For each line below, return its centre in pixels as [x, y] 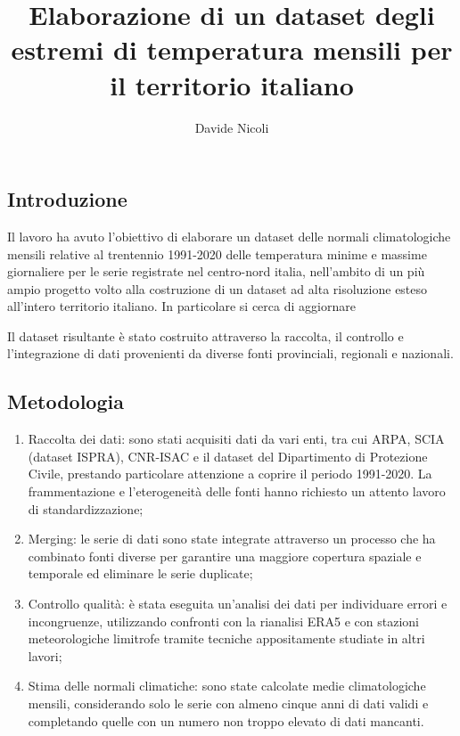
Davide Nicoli [232, 127]
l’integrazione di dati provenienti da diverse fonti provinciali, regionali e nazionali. [230, 353]
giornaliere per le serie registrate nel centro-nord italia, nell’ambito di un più [216, 271]
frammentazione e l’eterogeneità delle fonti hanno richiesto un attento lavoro [237, 491]
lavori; [45, 655]
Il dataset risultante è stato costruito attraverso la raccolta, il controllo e [205, 335]
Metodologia [66, 401]
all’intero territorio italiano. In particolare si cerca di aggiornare [181, 306]
